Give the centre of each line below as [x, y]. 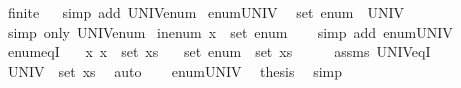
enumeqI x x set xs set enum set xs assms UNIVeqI [219, 51]
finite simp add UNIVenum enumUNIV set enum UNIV [206, 12]
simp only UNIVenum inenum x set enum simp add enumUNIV [230, 31]
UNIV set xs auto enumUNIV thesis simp [175, 70]
